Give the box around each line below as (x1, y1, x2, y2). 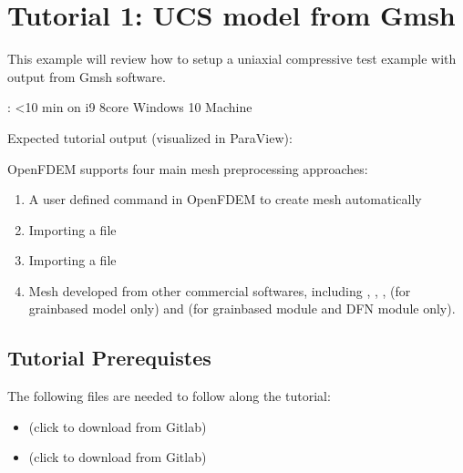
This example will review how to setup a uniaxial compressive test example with (7, 49, 457, 68)
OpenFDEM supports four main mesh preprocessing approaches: (7, 159, 368, 178)
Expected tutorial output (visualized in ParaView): (7, 128, 293, 147)
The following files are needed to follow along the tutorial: (7, 386, 331, 406)
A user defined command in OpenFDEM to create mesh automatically (28, 190, 422, 209)
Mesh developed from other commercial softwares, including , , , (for (28, 281, 411, 300)
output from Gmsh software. (7, 67, 166, 86)
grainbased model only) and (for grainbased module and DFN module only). (28, 299, 456, 318)
